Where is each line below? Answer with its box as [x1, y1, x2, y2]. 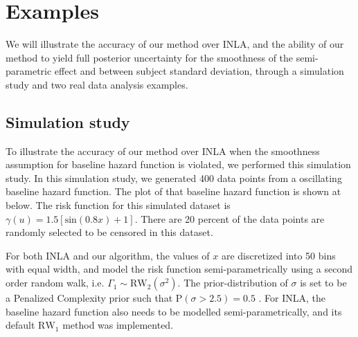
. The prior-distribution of [177, 275, 288, 290]
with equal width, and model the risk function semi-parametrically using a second [6, 262, 352, 276]
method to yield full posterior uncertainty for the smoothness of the [6, 50, 294, 64]
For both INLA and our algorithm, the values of [6, 248, 210, 262]
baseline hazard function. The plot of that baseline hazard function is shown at [6, 184, 341, 199]
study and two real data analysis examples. [6, 77, 188, 91]
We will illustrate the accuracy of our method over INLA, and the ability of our [6, 37, 344, 51]
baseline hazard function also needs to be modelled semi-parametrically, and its [6, 304, 342, 318]
